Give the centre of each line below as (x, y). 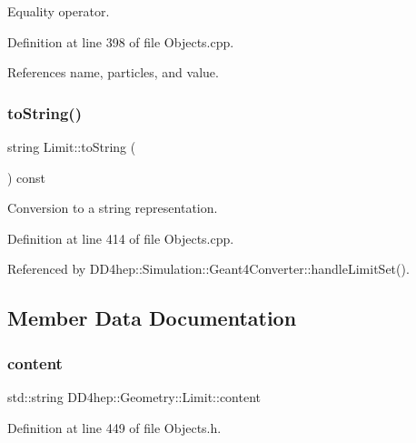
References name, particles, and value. (113, 72)
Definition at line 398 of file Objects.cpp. (121, 41)
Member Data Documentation (152, 318)
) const (27, 177)
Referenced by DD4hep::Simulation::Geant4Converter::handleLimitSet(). (208, 269)
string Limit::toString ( (72, 146)
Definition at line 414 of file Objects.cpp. (121, 238)
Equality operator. (59, 11)
